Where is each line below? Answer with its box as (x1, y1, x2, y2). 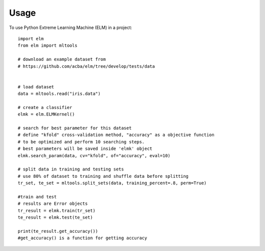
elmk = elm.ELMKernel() (18, 112, 75, 117)
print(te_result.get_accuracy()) (18, 228, 98, 234)
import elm (18, 36, 44, 41)
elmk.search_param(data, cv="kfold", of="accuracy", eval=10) (18, 153, 171, 158)
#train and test (18, 194, 57, 199)
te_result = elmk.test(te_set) (18, 215, 93, 221)
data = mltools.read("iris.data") (18, 91, 101, 97)
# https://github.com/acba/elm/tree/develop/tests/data (18, 63, 155, 69)
